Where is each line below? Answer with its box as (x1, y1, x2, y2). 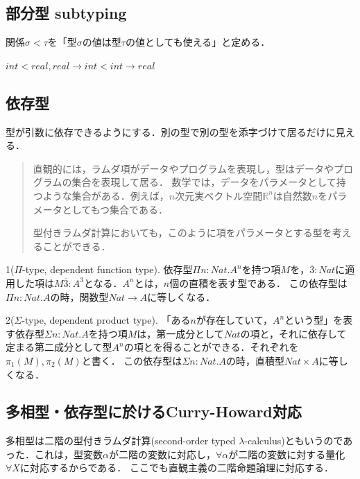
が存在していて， (196, 313, 273, 327)
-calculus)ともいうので (244, 433, 343, 448)
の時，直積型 (226, 353, 285, 367)
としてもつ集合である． (62, 202, 168, 216)
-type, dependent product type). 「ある (22, 313, 191, 327)
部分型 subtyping (6, 2, 127, 24)
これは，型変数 (34, 446, 103, 461)
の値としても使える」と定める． (125, 35, 271, 49)
